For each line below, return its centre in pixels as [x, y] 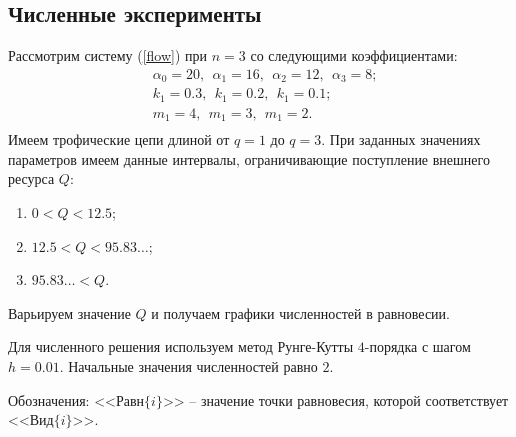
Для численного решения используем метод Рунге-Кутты [181, 346]
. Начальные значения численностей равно [188, 366]
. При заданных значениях [401, 139]
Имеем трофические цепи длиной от [119, 139]
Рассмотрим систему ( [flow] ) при [108, 55]
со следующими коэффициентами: [354, 55]
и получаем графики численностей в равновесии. [300, 312]
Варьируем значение [69, 312]
